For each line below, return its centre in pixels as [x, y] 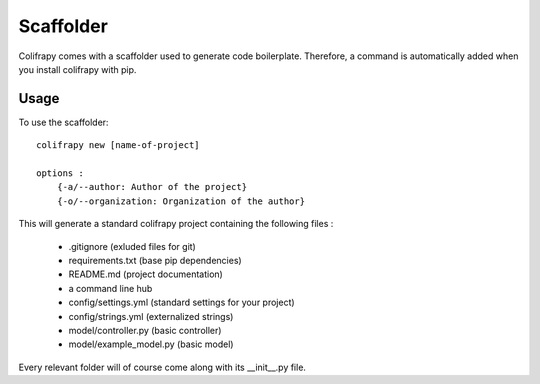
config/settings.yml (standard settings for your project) [181, 302]
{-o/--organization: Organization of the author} [180, 201]
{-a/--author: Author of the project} [152, 187]
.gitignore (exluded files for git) [132, 246]
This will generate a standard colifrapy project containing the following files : [176, 224]
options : [60, 173]
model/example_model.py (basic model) [151, 344]
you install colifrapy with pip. [77, 69]
